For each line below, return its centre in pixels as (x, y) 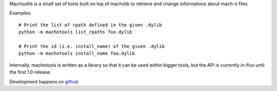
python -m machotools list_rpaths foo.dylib (76, 32)
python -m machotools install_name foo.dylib (77, 53)
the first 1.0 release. (30, 72)
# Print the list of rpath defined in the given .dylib (90, 25)
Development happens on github (44, 81)
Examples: (21, 13)
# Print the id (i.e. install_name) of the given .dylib (92, 46)
